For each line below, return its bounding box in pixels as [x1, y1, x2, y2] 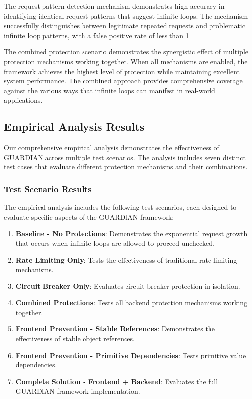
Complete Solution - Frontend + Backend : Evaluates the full [15, 376, 218, 386]
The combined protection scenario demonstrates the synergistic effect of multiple [4, 46, 248, 57]
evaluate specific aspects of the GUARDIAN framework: [4, 211, 174, 222]
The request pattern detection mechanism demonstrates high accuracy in [4, 1, 225, 11]
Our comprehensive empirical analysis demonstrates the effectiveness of [4, 142, 219, 153]
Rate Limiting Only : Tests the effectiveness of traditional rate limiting [15, 254, 237, 265]
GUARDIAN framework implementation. [15, 386, 140, 396]
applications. [4, 95, 42, 105]
